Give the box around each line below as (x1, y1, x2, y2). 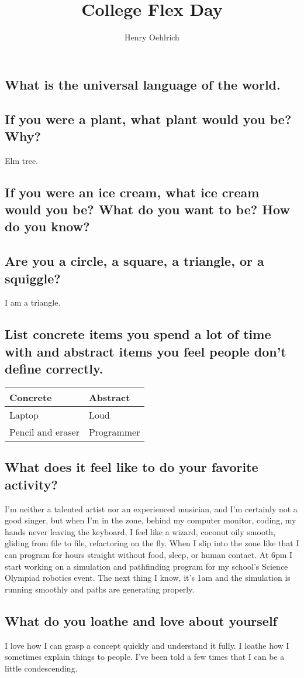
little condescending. (5, 662, 78, 674)
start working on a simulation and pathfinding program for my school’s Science (5, 560, 288, 572)
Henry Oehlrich (125, 31, 179, 43)
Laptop (9, 408, 39, 422)
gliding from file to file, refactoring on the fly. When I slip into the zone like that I (5, 537, 299, 549)
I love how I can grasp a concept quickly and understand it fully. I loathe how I (5, 639, 289, 651)
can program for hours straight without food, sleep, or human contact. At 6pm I (5, 549, 293, 560)
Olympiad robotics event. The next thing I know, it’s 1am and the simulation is (5, 571, 291, 584)
